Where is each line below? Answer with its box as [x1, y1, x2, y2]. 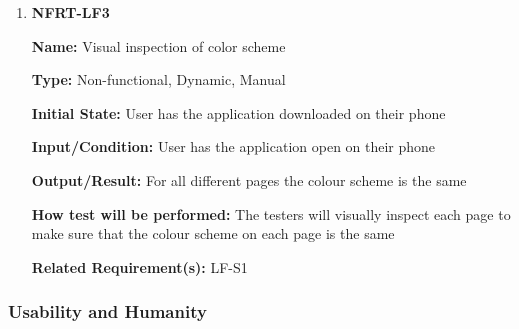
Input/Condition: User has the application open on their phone [31, 136, 436, 157]
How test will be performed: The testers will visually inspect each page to [31, 203, 511, 224]
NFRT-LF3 [31, 2, 110, 22]
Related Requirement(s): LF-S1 [31, 256, 248, 277]
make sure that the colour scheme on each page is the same [31, 223, 395, 244]
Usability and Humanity [8, 299, 207, 324]
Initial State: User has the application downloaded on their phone [31, 102, 446, 123]
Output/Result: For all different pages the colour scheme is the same [31, 169, 467, 190]
